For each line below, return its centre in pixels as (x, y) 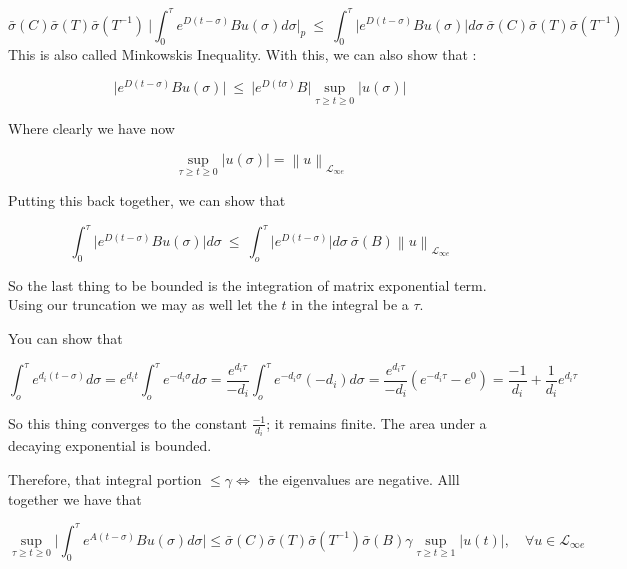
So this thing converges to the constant (128, 422)
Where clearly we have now (91, 128)
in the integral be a (350, 304)
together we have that (75, 498)
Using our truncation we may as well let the (142, 304)
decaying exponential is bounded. (110, 445)
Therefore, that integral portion (105, 479)
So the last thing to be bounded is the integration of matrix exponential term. (247, 284)
